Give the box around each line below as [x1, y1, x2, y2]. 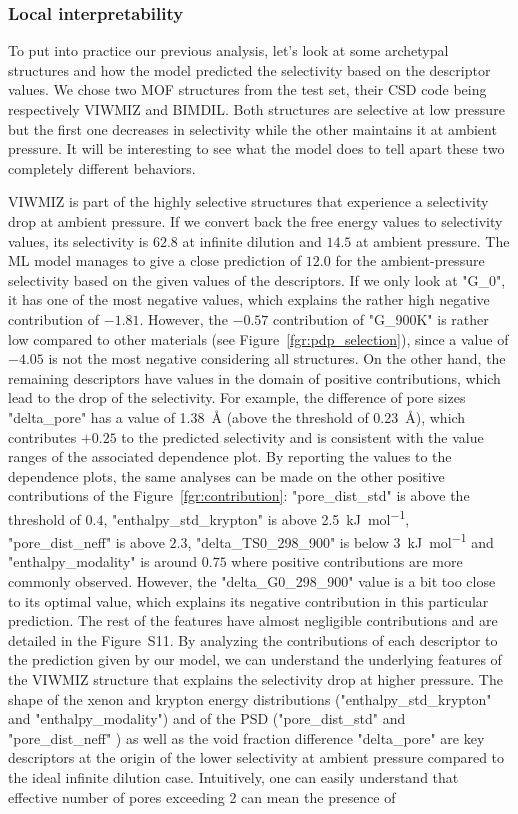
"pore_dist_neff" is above [8, 531, 165, 552]
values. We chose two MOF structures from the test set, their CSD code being [8, 79, 487, 100]
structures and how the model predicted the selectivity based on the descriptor [8, 59, 491, 80]
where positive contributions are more [231, 551, 463, 572]
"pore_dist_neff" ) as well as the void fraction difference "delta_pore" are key [8, 727, 485, 748]
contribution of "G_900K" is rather [272, 308, 489, 329]
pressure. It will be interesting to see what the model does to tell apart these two [8, 138, 505, 159]
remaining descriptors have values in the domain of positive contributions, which [8, 367, 501, 388]
